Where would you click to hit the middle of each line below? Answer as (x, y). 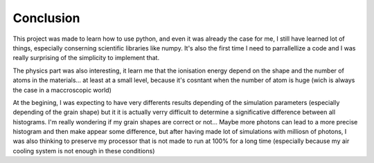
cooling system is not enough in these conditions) (84, 151)
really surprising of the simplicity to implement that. (86, 58)
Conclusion (46, 18)
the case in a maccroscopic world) (62, 90)
